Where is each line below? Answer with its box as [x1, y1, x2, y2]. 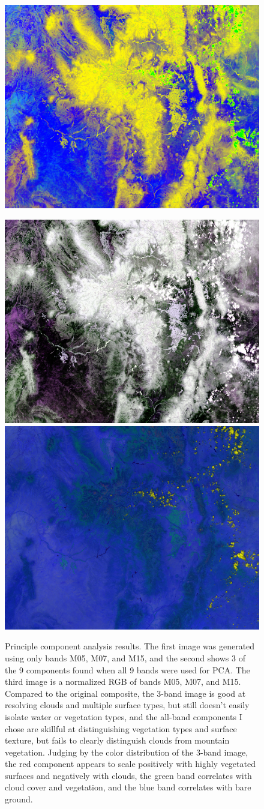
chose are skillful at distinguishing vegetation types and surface [5, 722, 237, 735]
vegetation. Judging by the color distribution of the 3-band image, [5, 745, 248, 758]
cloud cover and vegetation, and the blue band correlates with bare [5, 781, 251, 793]
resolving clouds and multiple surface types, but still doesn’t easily [5, 699, 250, 711]
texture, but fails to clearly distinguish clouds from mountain [5, 734, 230, 747]
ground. [5, 793, 33, 805]
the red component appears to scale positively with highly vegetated [5, 757, 256, 770]
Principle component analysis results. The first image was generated [5, 640, 255, 652]
